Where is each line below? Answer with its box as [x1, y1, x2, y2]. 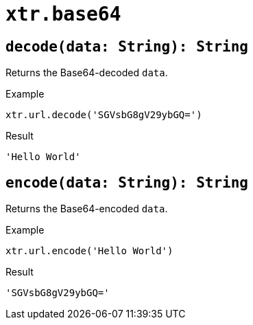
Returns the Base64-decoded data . [5, 67, 168, 79]
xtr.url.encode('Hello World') [5, 245, 173, 257]
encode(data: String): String [5, 174, 249, 191]
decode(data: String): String [5, 38, 249, 55]
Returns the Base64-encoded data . [5, 203, 168, 215]
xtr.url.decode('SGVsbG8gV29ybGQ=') [5, 109, 202, 121]
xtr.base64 [5, 3, 121, 25]
